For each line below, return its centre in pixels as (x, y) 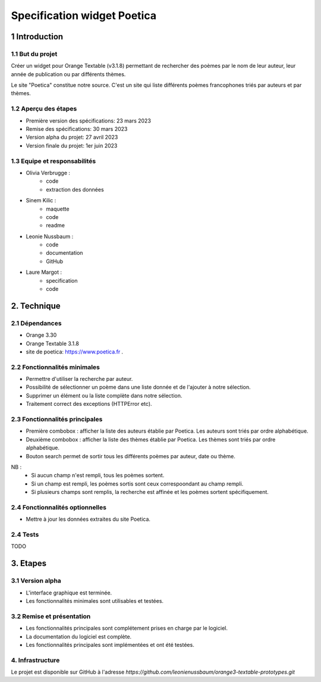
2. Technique (36, 306)
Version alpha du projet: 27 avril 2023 (72, 137)
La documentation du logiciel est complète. (79, 636)
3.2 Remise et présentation (51, 616)
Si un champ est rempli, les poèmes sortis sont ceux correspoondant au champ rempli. (137, 484)
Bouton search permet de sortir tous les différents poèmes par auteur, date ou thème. (131, 456)
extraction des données (75, 189)
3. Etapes (29, 563)
